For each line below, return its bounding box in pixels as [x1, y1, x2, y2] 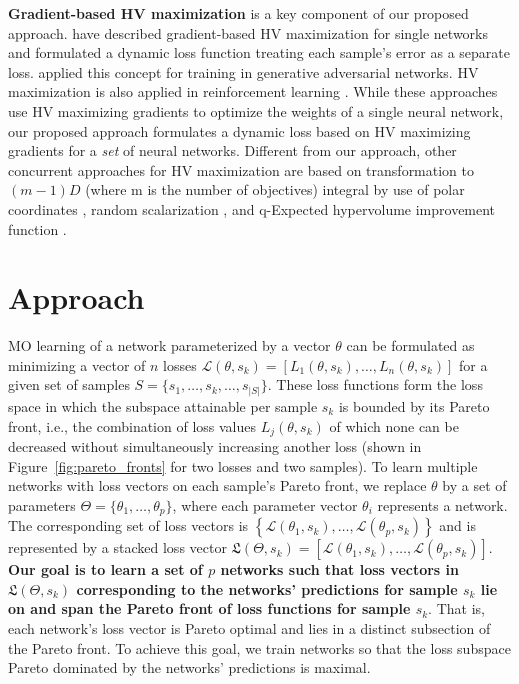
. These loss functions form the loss [267, 374, 483, 395]
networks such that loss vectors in [220, 559, 459, 580]
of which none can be [329, 415, 459, 436]
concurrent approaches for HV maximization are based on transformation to [8, 159, 475, 180]
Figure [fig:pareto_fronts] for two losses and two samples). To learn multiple [8, 455, 478, 476]
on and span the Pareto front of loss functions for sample [8, 598, 411, 619]
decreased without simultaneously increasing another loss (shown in [8, 436, 422, 456]
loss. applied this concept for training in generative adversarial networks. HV [8, 61, 479, 82]
